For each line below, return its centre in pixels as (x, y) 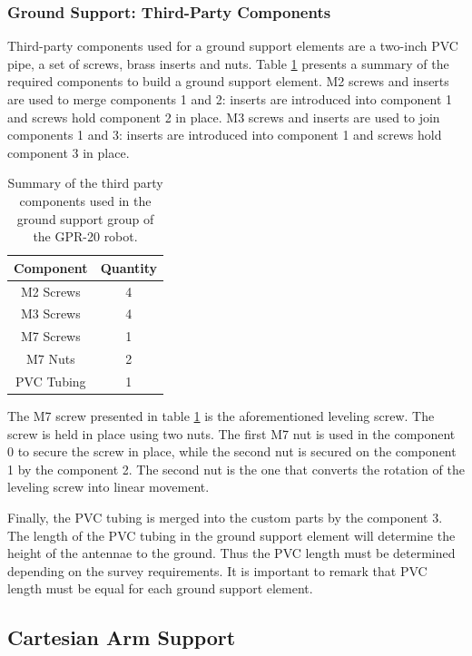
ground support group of (85, 218)
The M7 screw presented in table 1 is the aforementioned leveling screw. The (221, 416)
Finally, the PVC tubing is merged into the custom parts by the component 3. (225, 518)
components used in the (85, 200)
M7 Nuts (50, 359)
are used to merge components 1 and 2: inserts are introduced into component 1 (230, 99)
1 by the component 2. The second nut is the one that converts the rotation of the (236, 469)
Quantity (129, 267)
